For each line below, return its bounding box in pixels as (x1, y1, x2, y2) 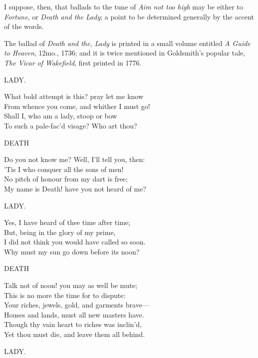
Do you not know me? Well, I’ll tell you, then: (4, 154, 145, 164)
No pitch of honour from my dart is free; (4, 173, 128, 184)
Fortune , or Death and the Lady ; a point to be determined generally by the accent (4, 11, 254, 21)
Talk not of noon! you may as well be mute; (4, 280, 138, 290)
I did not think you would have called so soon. (4, 236, 146, 247)
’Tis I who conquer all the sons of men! (4, 163, 124, 174)
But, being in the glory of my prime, (4, 226, 116, 237)
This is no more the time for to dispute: (4, 289, 126, 300)
